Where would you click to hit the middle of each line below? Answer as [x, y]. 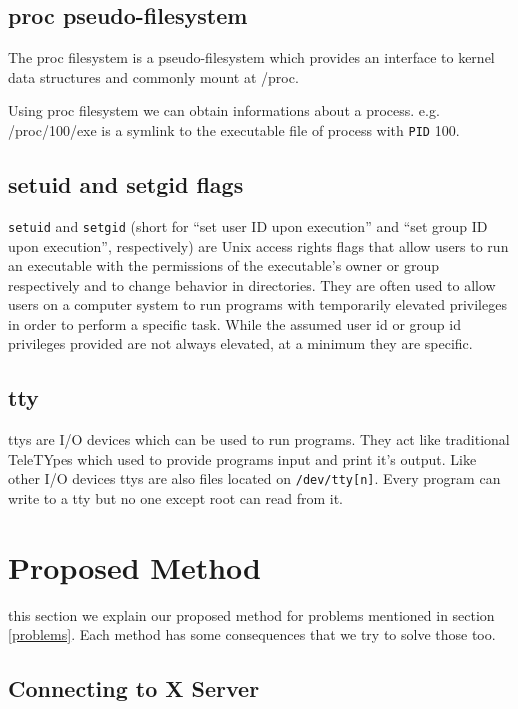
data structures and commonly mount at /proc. [153, 76]
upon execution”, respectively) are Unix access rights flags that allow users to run [258, 245]
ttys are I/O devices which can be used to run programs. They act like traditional [259, 439]
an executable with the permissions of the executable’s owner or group [223, 265]
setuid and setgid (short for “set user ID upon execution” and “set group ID [248, 225]
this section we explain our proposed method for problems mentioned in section [251, 614]
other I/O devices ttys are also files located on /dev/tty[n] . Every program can [254, 478]
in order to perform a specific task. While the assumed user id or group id [234, 323]
